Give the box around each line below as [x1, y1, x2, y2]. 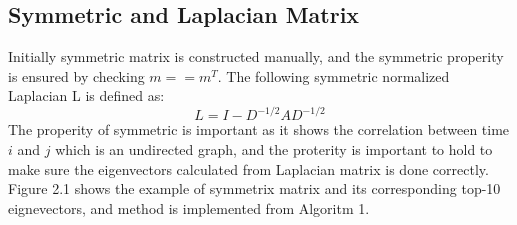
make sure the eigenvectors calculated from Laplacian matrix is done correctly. [8, 158, 489, 179]
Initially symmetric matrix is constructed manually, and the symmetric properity [8, 46, 504, 67]
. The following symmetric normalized [217, 65, 450, 86]
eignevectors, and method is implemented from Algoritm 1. [8, 197, 370, 218]
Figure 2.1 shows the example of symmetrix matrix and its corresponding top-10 [8, 178, 501, 199]
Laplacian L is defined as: [8, 85, 165, 106]
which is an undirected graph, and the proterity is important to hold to [55, 139, 493, 160]
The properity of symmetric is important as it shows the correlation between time [8, 119, 510, 140]
